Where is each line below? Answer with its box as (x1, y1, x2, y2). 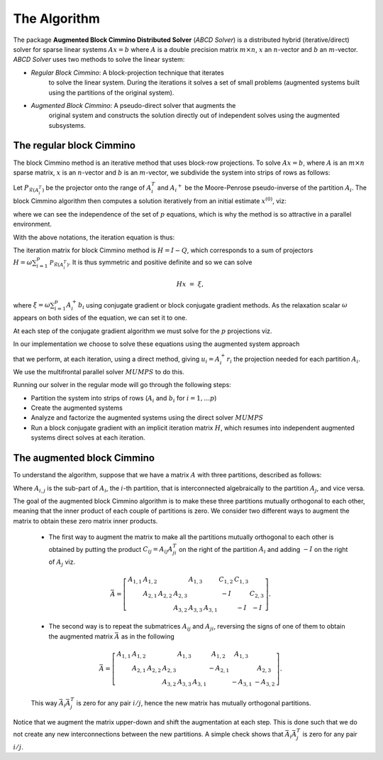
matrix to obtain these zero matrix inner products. (13, 516, 158, 525)
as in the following (121, 632, 174, 641)
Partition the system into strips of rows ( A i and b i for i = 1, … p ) (30, 393, 217, 404)
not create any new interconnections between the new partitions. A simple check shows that (13, 729, 284, 738)
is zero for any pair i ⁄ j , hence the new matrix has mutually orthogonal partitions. (76, 698, 311, 707)
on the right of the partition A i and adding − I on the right (178, 545, 348, 555)
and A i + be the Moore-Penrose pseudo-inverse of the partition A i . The (157, 183, 367, 193)
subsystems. (48, 121, 87, 129)
